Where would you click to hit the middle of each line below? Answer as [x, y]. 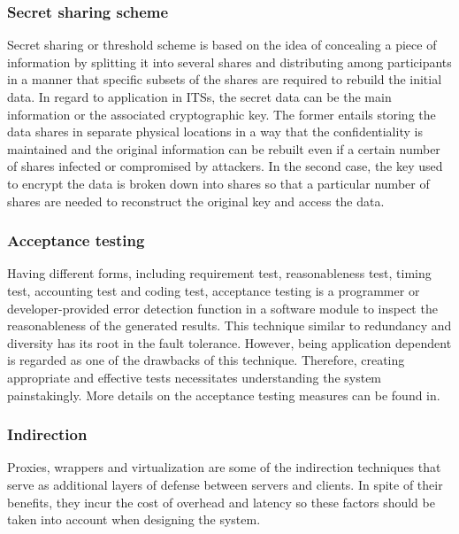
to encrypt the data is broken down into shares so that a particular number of [218, 183]
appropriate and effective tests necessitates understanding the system [195, 377]
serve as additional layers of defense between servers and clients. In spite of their [225, 484]
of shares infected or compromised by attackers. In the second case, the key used [225, 166]
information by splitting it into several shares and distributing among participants [229, 62]
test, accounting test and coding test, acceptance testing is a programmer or [214, 290]
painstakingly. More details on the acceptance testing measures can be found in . [224, 395]
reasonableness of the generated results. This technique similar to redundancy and [229, 325]
